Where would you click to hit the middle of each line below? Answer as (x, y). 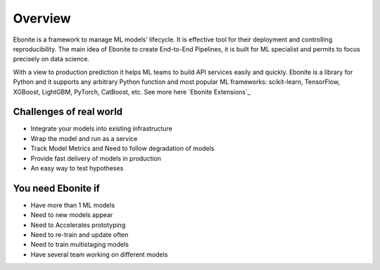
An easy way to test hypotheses (77, 168)
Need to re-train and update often (80, 235)
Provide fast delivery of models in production (96, 158)
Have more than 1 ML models (73, 205)
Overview (42, 18)
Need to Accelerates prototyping (78, 225)
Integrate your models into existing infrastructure (101, 129)
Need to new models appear (72, 215)
